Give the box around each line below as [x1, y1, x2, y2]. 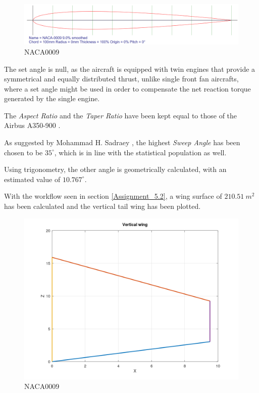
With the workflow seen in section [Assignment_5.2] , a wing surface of [4, 191, 222, 201]
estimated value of [4, 173, 61, 184]
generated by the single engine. [4, 93, 100, 104]
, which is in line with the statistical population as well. [54, 147, 227, 157]
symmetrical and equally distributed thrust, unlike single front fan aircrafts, [4, 73, 239, 84]
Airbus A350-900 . [4, 120, 61, 130]
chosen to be [4, 147, 43, 157]
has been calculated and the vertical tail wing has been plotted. [4, 201, 201, 211]
